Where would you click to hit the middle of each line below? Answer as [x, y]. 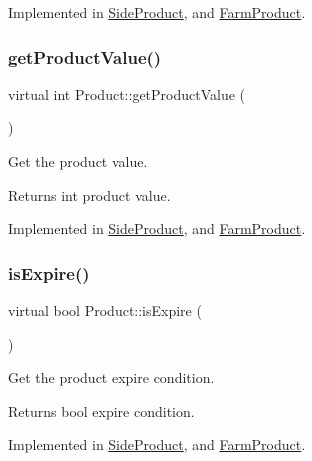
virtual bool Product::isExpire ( [105, 310]
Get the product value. [78, 161]
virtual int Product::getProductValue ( [127, 93]
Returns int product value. [89, 194]
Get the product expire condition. [111, 377]
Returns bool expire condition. [101, 410]
